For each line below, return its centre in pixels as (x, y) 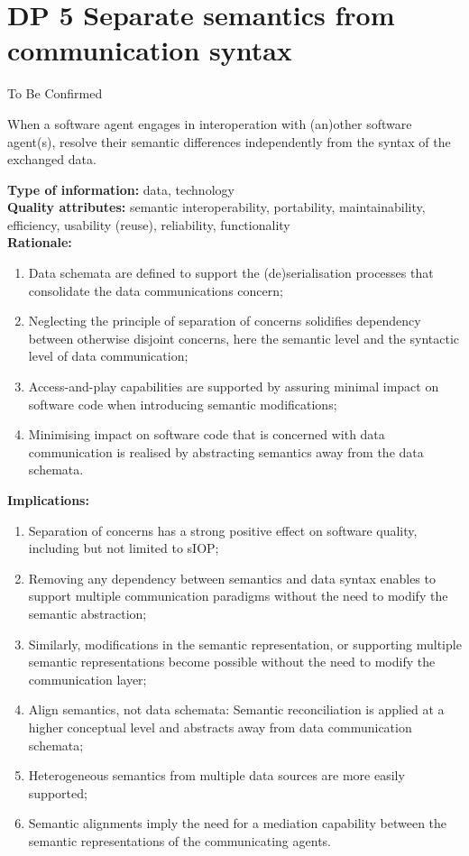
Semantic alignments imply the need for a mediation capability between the (238, 823)
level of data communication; (108, 356)
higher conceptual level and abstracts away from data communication (220, 727)
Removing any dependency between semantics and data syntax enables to (232, 578)
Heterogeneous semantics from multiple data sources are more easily (216, 775)
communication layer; (87, 679)
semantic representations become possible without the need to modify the (232, 662)
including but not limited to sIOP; (124, 548)
